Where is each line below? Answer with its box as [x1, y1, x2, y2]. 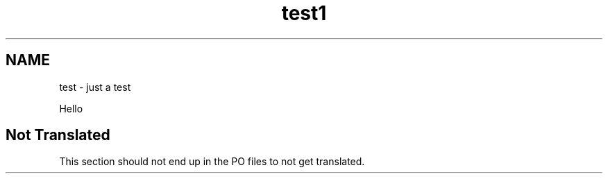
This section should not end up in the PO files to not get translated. [59, 155, 365, 168]
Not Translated [6, 126, 110, 144]
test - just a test [59, 80, 131, 93]
